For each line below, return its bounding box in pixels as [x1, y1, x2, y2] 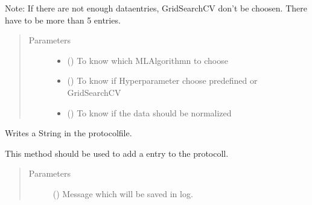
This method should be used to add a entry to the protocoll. [5, 147, 229, 159]
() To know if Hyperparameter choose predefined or [67, 74, 258, 87]
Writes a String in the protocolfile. [5, 127, 132, 139]
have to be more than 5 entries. [5, 13, 121, 26]
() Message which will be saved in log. [53, 187, 193, 200]
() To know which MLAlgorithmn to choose [67, 54, 228, 66]
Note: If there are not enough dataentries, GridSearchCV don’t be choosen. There [5, 2, 307, 14]
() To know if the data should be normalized [67, 106, 232, 119]
